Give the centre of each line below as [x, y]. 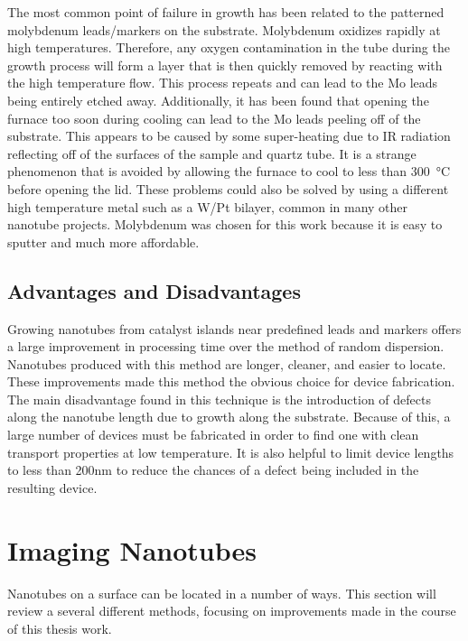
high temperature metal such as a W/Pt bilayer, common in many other [208, 206]
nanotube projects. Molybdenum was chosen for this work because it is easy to [225, 224]
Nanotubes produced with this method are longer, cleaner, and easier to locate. [227, 363]
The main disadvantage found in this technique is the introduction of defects [219, 399]
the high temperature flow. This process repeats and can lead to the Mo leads [223, 83]
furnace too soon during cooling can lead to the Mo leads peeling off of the [214, 118]
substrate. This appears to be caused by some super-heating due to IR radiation [229, 136]
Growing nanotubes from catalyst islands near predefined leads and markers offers [234, 328]
